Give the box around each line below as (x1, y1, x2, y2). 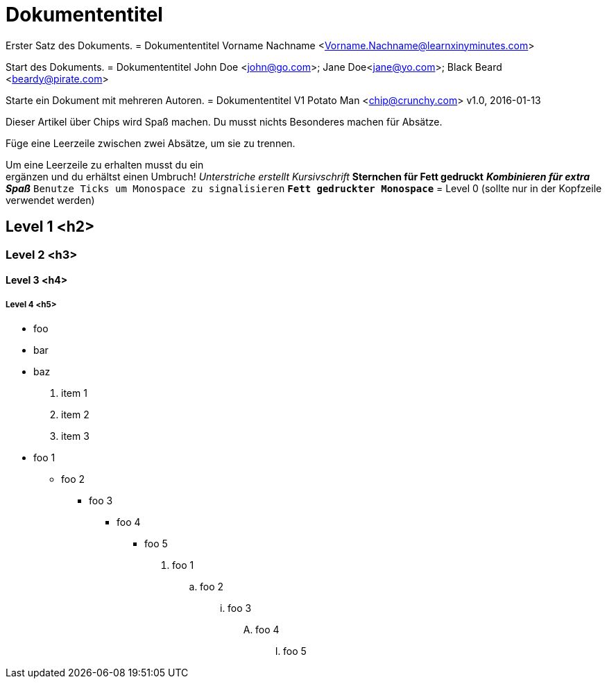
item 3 (61, 429, 89, 442)
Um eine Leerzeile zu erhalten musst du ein (6, 158, 204, 171)
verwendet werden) (6, 194, 95, 206)
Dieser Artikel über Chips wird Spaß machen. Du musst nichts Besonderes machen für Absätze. (6, 115, 443, 128)
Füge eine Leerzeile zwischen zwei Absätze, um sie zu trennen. (6, 137, 296, 149)
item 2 (61, 408, 89, 420)
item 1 (61, 386, 87, 399)
